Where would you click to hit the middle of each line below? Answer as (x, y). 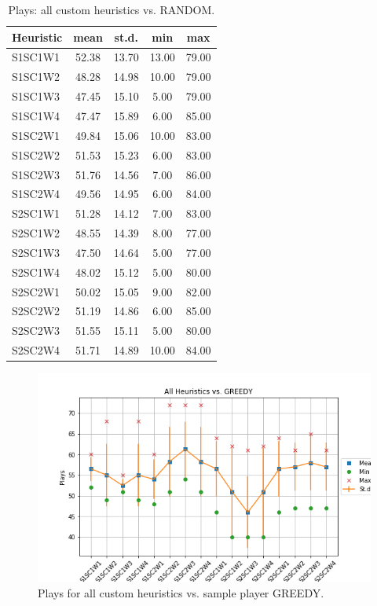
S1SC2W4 (36, 194)
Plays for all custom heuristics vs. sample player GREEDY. (181, 592)
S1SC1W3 (36, 96)
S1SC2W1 (36, 135)
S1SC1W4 (36, 115)
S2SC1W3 (36, 252)
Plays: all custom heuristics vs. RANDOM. (112, 9)
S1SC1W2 (36, 77)
